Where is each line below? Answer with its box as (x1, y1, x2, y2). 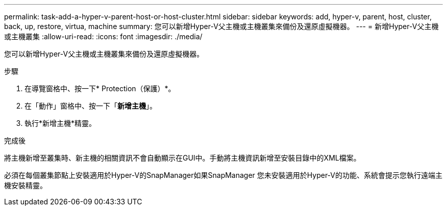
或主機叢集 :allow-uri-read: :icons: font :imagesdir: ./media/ (4, 32, 203, 41)
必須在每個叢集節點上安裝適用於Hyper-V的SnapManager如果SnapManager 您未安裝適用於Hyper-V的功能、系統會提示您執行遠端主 (4, 171, 442, 179)
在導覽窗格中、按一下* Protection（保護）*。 (24, 84, 176, 93)
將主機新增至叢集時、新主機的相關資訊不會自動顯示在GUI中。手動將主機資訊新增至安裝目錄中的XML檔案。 (4, 153, 361, 162)
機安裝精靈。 (4, 181, 47, 190)
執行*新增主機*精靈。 (24, 119, 96, 127)
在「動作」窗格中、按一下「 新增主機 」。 (24, 101, 157, 110)
